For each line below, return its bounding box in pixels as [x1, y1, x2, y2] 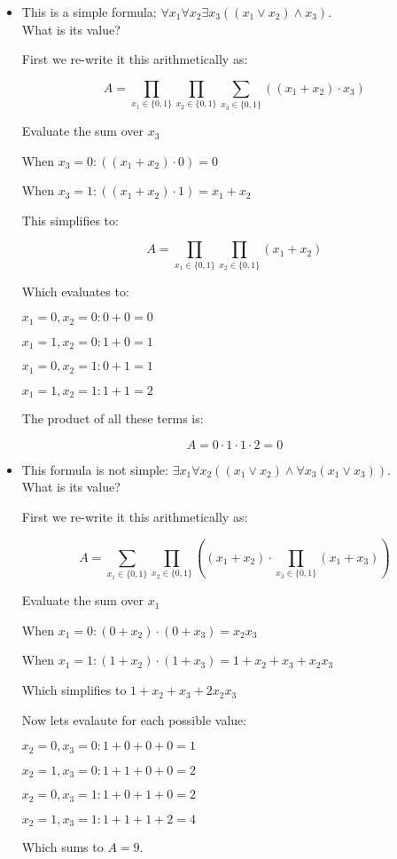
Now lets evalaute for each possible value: [21, 710, 247, 729]
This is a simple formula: [21, 3, 157, 20]
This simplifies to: [21, 210, 119, 229]
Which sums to [21, 838, 104, 856]
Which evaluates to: [21, 281, 129, 300]
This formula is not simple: [21, 460, 168, 478]
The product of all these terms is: [21, 409, 204, 428]
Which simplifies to [21, 681, 127, 699]
